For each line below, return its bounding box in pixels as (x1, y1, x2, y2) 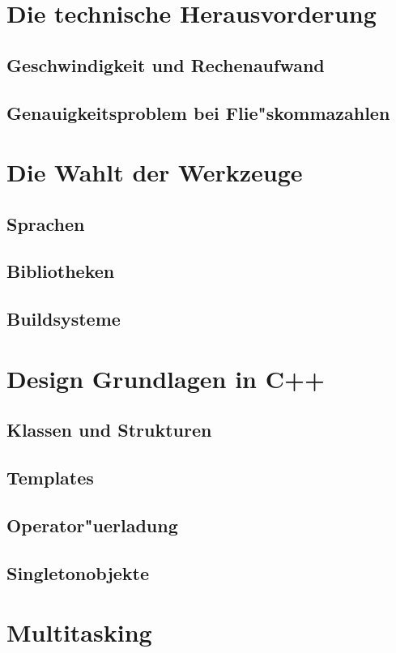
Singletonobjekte (6, 560, 150, 585)
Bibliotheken (6, 258, 115, 284)
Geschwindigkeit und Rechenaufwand (6, 52, 325, 77)
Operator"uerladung (6, 512, 178, 537)
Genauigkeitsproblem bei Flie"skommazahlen (6, 100, 390, 125)
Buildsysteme (6, 306, 121, 331)
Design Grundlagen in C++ (6, 361, 326, 395)
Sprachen (6, 211, 85, 236)
